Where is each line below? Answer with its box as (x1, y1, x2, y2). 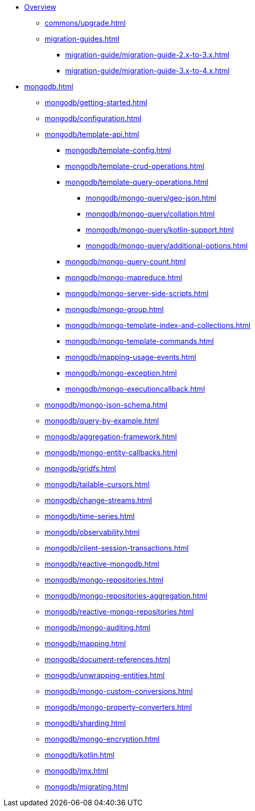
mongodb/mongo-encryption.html (45, 735, 160, 743)
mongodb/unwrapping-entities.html (45, 671, 165, 680)
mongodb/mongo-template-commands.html (65, 337, 214, 345)
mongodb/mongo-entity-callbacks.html (45, 448, 178, 457)
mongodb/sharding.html (45, 719, 126, 727)
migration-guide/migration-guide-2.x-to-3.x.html (65, 50, 229, 59)
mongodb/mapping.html (45, 639, 126, 648)
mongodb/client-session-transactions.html (45, 544, 189, 552)
